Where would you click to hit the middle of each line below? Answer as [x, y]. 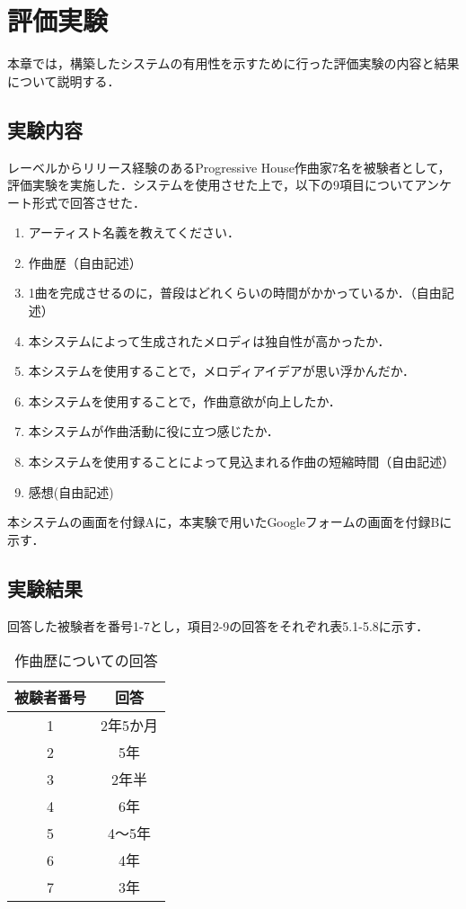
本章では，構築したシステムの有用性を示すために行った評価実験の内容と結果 [233, 63]
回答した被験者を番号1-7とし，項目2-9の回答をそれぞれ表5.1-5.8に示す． [218, 625]
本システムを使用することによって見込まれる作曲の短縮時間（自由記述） [242, 462]
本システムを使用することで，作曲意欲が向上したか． [185, 401]
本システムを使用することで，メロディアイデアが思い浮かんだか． [222, 371]
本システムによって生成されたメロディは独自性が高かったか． [209, 340]
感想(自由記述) [71, 491]
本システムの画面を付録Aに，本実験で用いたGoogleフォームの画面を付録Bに [230, 522]
